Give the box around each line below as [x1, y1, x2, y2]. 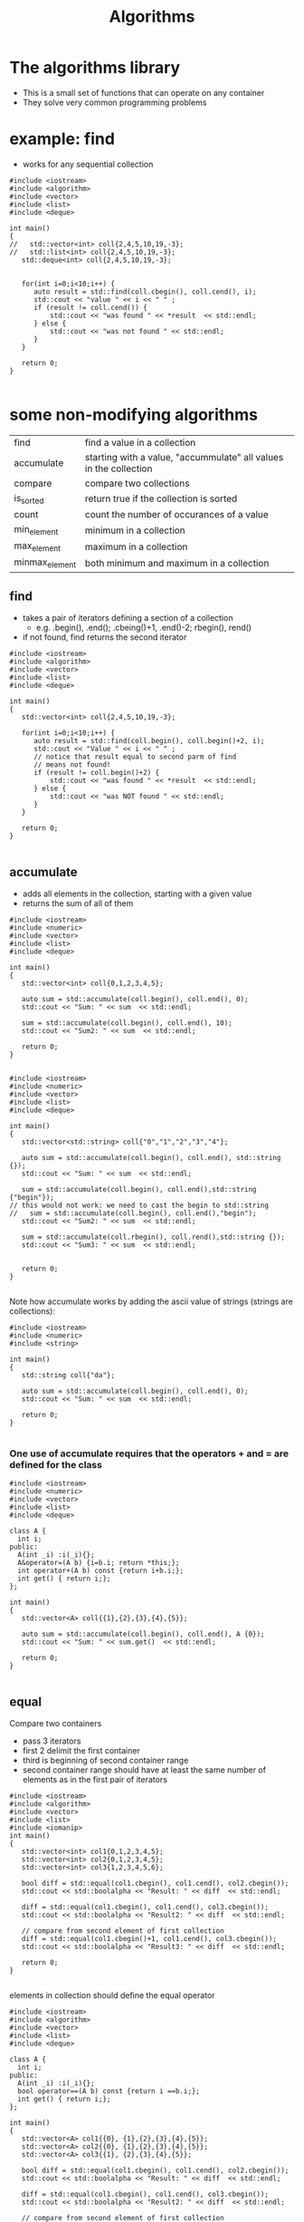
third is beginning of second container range [22, 1755, 189, 1766]
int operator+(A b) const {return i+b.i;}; [17, 1566, 184, 1576]
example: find [9, 129, 116, 150]
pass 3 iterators [22, 1735, 81, 1746]
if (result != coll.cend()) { [33, 303, 147, 312]
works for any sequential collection [22, 159, 154, 169]
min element [14, 523, 59, 537]
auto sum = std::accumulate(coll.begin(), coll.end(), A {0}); [21, 1629, 265, 1639]
